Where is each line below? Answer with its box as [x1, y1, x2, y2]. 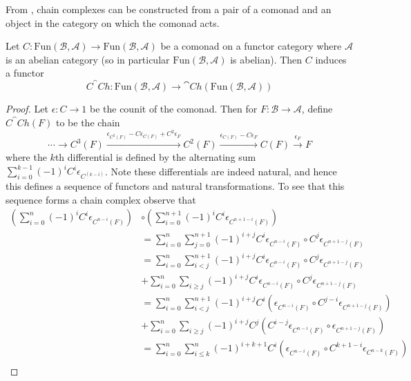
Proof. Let [6, 101, 48, 116]
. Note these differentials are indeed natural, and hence [104, 164, 337, 178]
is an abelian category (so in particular [6, 52, 170, 66]
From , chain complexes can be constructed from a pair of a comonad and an [6, 2, 332, 16]
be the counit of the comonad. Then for [89, 101, 258, 116]
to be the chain [56, 115, 120, 130]
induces [315, 52, 347, 66]
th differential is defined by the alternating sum [55, 150, 256, 164]
